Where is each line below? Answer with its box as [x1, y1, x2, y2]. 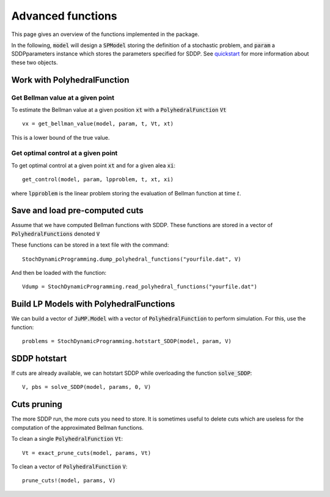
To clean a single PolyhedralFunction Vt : [11, 435, 123, 443]
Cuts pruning [11, 399, 62, 410]
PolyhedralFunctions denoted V [11, 230, 100, 238]
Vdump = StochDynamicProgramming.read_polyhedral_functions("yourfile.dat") [22, 283, 258, 290]
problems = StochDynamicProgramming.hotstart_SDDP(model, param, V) [22, 338, 232, 345]
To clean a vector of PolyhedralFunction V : [11, 463, 128, 470]
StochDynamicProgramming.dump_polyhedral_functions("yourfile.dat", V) [22, 255, 241, 263]
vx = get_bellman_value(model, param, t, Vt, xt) [22, 120, 174, 128]
